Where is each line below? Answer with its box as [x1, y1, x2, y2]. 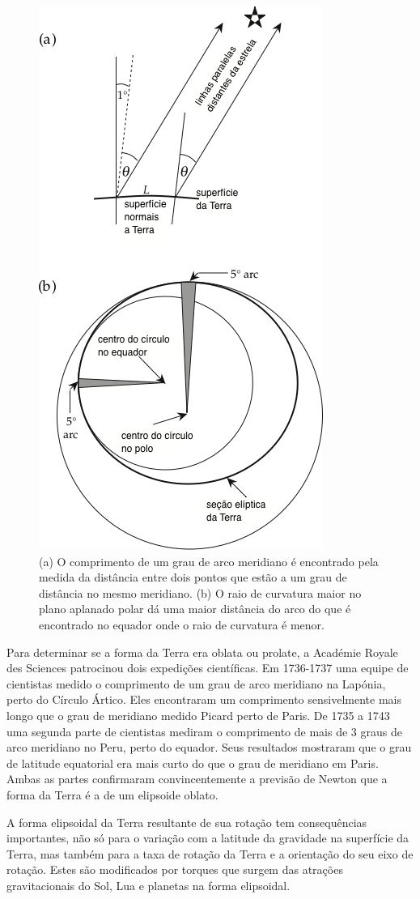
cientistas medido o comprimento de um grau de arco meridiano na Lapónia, [6, 675, 386, 692]
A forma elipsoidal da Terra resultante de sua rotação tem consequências [6, 813, 367, 830]
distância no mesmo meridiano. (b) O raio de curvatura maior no [39, 584, 362, 601]
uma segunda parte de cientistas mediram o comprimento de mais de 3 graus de [6, 722, 402, 739]
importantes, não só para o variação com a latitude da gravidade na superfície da [6, 829, 409, 846]
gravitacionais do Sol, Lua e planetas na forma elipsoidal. [6, 876, 291, 893]
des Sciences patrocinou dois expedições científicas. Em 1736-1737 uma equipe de [6, 659, 409, 676]
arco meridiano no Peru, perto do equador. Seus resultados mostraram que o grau [6, 739, 412, 756]
